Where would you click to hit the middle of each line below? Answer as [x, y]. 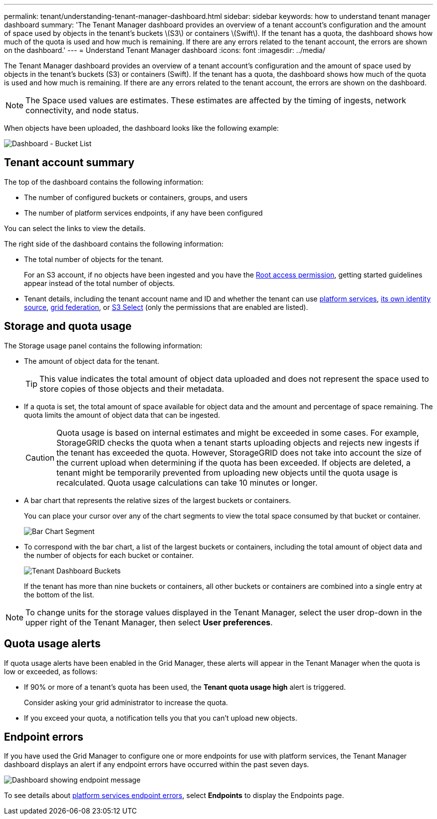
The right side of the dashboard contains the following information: [114, 244]
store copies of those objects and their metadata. [132, 389]
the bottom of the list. [59, 594]
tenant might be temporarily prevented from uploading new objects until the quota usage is [227, 472]
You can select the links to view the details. [75, 228]
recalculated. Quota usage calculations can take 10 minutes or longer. [187, 482]
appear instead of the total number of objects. [100, 283]
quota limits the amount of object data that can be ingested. [122, 415]
